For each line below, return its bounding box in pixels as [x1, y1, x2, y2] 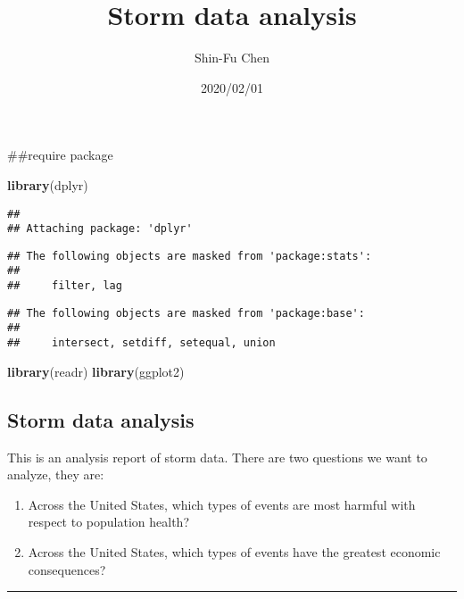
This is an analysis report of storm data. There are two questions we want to [7, 447, 427, 466]
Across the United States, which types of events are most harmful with [28, 495, 416, 513]
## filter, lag [7, 279, 122, 293]
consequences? [28, 560, 106, 578]
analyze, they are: [7, 465, 104, 484]
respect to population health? [28, 512, 189, 531]
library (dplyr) [7, 175, 88, 194]
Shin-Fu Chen [194, 48, 270, 67]
